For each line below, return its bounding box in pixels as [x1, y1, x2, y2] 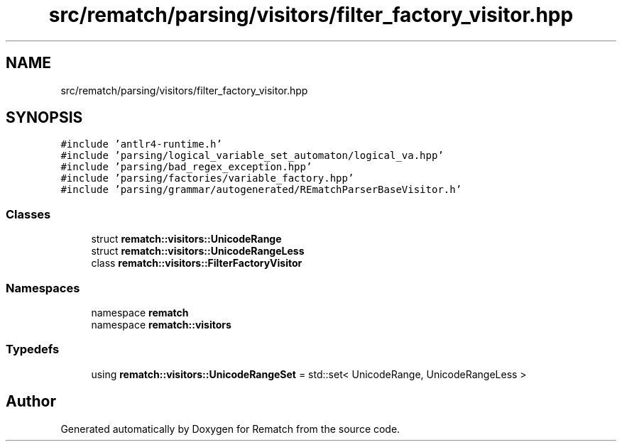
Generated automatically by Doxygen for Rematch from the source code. [60, 422, 400, 435]
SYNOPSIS [6, 109, 83, 127]
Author [6, 392, 56, 411]
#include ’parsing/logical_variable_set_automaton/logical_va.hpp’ [60, 150, 444, 162]
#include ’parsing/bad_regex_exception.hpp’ [60, 161, 312, 173]
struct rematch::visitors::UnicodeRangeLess [91, 245, 305, 258]
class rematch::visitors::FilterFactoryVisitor [91, 257, 302, 270]
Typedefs [6, 342, 60, 357]
